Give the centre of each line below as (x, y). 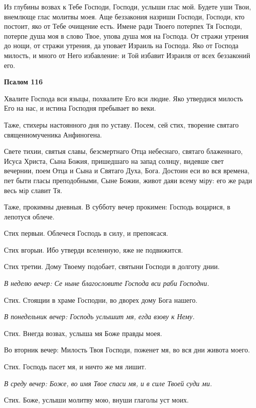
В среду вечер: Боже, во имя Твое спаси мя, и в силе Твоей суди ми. (108, 383)
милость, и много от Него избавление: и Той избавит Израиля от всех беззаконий (127, 55)
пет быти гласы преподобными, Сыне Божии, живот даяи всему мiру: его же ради (128, 180)
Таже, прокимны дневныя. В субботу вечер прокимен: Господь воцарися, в (117, 207)
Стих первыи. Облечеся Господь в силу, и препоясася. (86, 233)
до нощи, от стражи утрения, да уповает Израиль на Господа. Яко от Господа (121, 45)
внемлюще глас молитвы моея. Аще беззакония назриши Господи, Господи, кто (124, 16)
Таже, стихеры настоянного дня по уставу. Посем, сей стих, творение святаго (122, 124)
